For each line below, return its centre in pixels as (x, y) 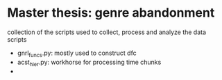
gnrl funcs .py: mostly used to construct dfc (77, 54)
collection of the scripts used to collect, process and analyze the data (107, 32)
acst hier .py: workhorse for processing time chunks (89, 63)
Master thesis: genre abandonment (111, 13)
